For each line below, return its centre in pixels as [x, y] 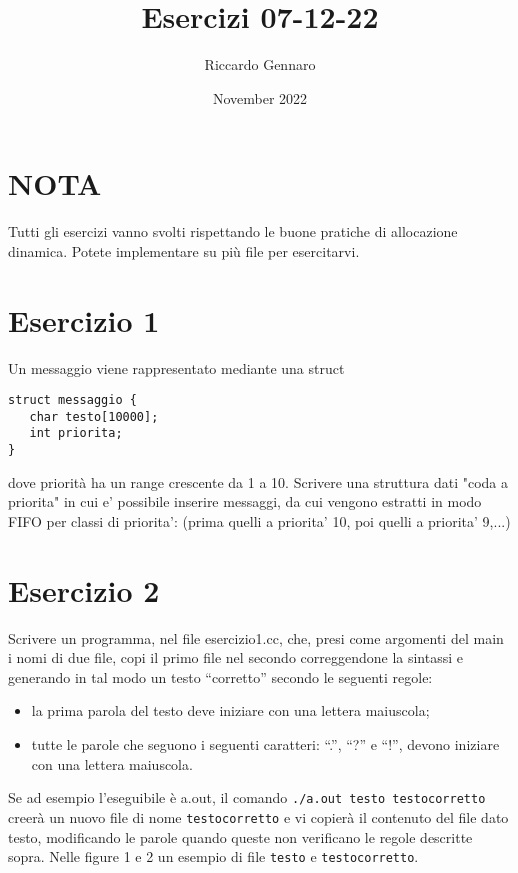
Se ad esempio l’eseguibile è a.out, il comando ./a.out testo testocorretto [247, 797]
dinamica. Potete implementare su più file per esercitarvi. [184, 250]
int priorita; [76, 433]
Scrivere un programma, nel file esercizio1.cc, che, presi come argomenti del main [256, 637]
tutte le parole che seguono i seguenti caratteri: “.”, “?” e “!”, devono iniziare [265, 744]
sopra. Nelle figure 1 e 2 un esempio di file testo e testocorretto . [213, 856]
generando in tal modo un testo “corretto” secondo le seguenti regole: [220, 676]
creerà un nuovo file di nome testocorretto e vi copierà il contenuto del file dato [258, 816]
